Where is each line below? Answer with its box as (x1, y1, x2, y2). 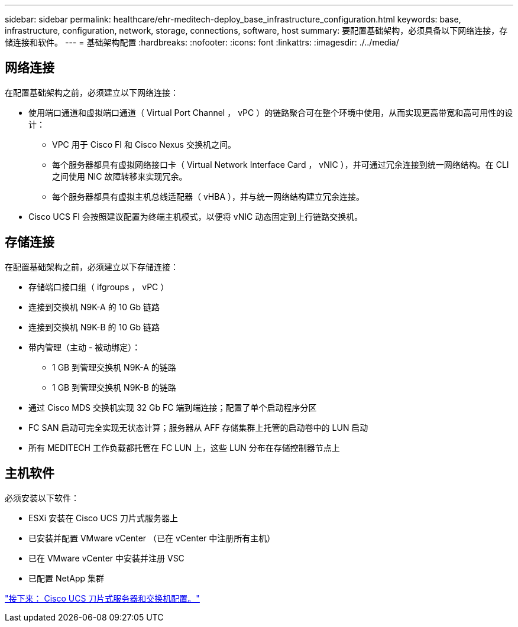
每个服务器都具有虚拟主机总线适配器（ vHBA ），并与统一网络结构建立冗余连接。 (52, 191, 365, 202)
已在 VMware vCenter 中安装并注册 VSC (28, 553, 184, 563)
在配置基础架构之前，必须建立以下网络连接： (5, 87, 179, 98)
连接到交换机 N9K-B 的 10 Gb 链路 (28, 321, 160, 332)
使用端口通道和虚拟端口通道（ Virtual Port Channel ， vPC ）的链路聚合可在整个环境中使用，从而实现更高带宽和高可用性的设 (28, 107, 513, 118)
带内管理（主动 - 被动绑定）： (28, 342, 141, 352)
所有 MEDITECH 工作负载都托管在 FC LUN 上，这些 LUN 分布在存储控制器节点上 (28, 442, 340, 453)
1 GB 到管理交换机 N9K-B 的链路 (52, 382, 176, 392)
